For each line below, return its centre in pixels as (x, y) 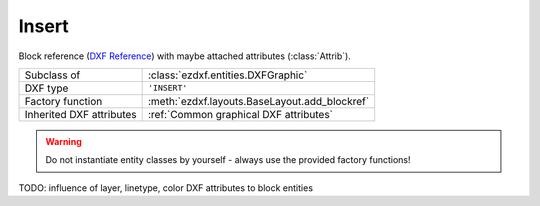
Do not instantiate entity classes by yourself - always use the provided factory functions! (228, 160)
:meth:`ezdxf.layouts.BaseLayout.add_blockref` (258, 101)
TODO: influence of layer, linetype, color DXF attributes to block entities (166, 187)
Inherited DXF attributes (80, 114)
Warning (63, 141)
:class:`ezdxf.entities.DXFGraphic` (227, 75)
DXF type (46, 88)
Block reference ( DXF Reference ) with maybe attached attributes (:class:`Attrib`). (185, 56)
